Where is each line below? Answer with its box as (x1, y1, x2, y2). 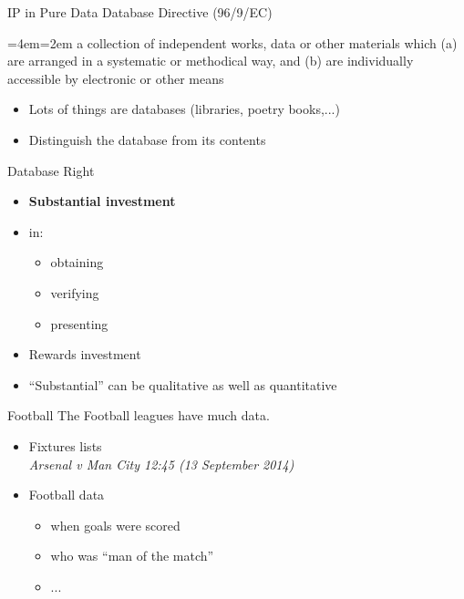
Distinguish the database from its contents (28, 129, 266, 149)
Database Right (7, 160, 95, 180)
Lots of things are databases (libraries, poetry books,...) (28, 99, 340, 119)
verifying (50, 283, 99, 302)
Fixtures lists (28, 436, 102, 455)
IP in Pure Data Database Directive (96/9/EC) (7, 3, 273, 21)
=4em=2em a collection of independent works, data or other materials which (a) (7, 33, 458, 52)
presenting (50, 314, 108, 333)
